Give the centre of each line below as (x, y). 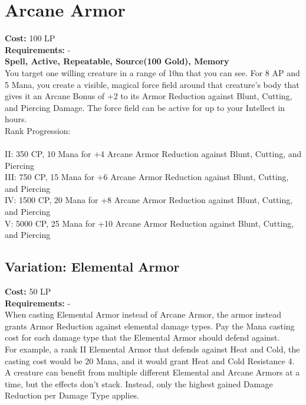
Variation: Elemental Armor (92, 267)
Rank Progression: (38, 130)
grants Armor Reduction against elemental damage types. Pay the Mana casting (150, 326)
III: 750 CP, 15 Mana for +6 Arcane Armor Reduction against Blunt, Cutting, (147, 177)
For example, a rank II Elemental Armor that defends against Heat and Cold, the (152, 349)
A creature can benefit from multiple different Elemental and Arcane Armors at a (152, 372)
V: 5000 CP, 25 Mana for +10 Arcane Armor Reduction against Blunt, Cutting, (149, 223)
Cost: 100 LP (30, 38)
